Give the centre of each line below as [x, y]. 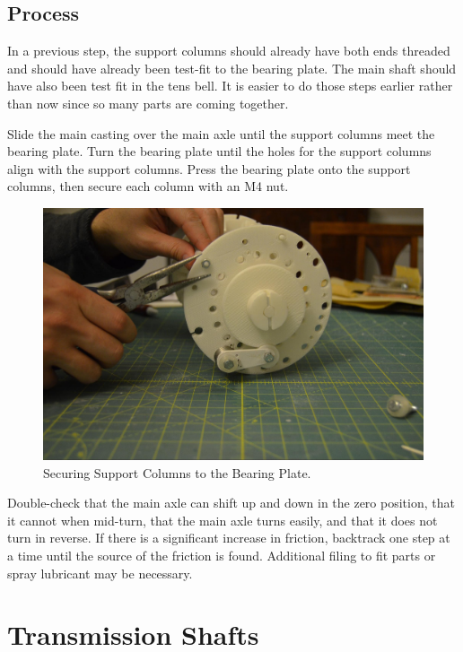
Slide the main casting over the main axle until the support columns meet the [221, 133]
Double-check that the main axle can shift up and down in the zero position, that [231, 503]
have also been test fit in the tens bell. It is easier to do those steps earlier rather [230, 86]
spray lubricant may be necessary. [100, 573]
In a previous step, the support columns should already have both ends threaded [229, 51]
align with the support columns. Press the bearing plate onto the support [209, 168]
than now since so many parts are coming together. [148, 103]
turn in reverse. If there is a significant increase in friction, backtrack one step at [229, 538]
